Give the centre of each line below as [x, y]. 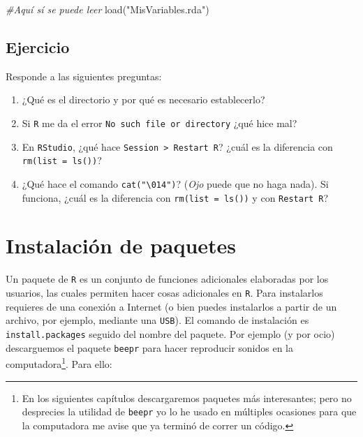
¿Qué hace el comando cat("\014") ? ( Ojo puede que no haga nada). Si [175, 183]
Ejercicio [38, 46]
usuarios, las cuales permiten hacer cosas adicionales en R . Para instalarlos [164, 293]
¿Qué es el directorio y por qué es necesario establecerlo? [143, 99]
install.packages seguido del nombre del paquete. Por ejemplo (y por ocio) [170, 333]
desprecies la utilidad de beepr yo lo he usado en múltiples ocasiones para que [189, 412]
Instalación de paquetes [121, 245]
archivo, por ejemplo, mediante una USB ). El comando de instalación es [157, 320]
